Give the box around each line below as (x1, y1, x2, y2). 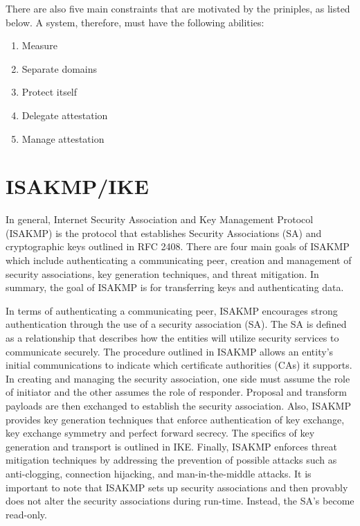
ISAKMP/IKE (6, 172, 149, 200)
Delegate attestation (21, 107, 108, 122)
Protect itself (21, 85, 78, 99)
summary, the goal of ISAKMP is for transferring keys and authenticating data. (6, 280, 344, 295)
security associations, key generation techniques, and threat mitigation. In (6, 266, 319, 281)
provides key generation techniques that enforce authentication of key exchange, (6, 412, 345, 426)
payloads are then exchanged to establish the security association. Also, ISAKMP (6, 398, 351, 412)
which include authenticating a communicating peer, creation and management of (6, 253, 352, 268)
